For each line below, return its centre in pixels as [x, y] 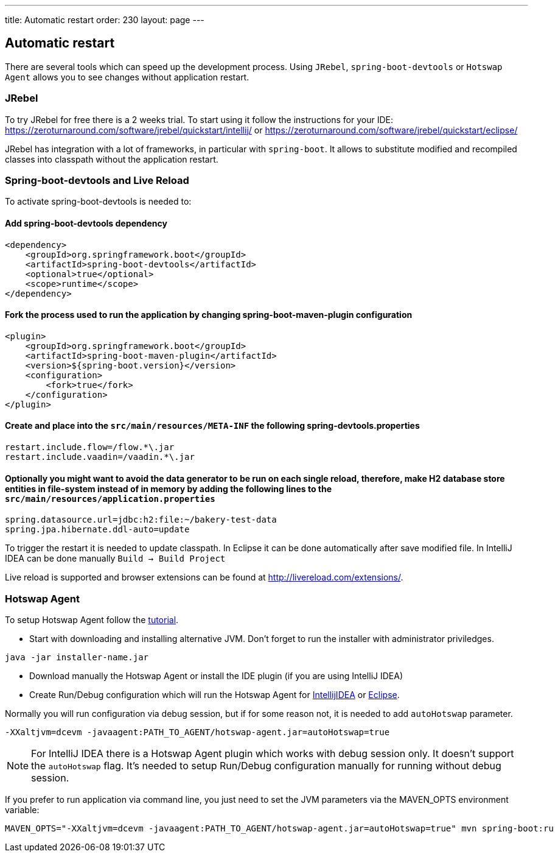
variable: [22, 809]
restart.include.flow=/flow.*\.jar [90, 447]
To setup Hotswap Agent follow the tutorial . [92, 619]
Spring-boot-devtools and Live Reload [97, 180]
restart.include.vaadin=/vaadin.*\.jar [100, 457]
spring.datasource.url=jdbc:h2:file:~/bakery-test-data [141, 520]
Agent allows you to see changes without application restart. [127, 77]
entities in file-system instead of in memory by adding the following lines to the [169, 488]
